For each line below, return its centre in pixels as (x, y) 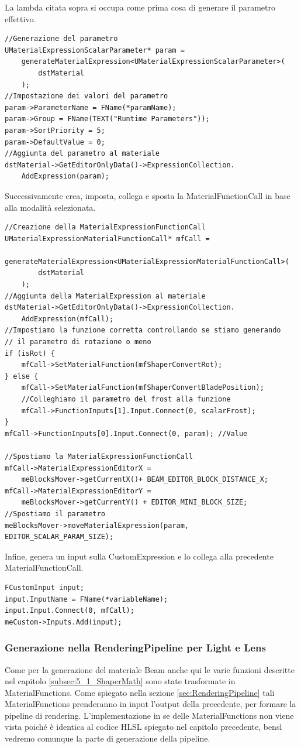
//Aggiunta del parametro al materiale (82, 154)
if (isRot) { (30, 353)
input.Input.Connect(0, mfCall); (70, 611)
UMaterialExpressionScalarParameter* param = (95, 50)
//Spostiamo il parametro (55, 514)
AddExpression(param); (65, 176)
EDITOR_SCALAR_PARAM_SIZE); (59, 537)
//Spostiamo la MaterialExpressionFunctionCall (99, 456)
